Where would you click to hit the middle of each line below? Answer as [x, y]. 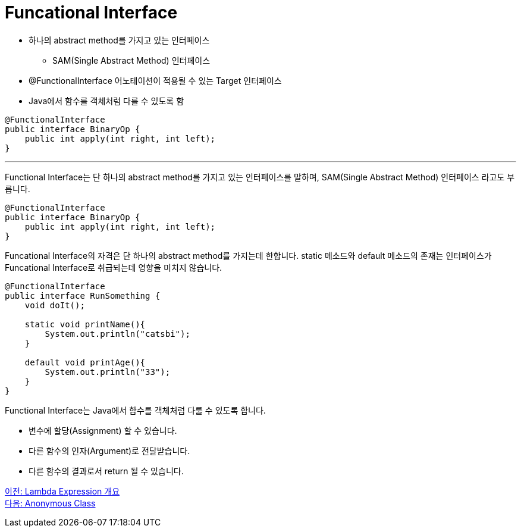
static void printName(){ [85, 324]
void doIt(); [55, 305]
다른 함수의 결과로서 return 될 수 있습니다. [106, 471]
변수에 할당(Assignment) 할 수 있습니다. [103, 430]
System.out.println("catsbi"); [117, 334]
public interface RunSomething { [83, 295]
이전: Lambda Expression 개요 [62, 491]
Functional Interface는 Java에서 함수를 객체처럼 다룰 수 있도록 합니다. [135, 410]
